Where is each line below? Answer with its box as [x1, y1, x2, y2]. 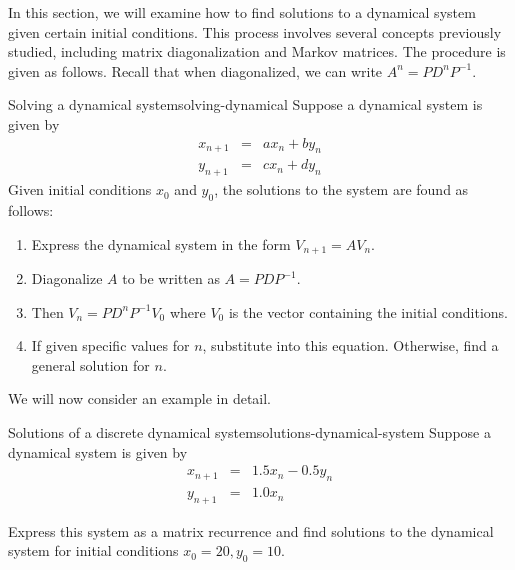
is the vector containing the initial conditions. [228, 301, 509, 322]
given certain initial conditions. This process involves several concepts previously [8, 21, 502, 42]
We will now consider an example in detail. [8, 388, 272, 409]
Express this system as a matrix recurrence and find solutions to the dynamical [8, 520, 494, 541]
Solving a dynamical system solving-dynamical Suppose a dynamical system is [8, 94, 483, 115]
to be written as [122, 268, 220, 289]
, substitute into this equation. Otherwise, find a [202, 335, 499, 356]
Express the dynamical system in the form [31, 233, 291, 254]
